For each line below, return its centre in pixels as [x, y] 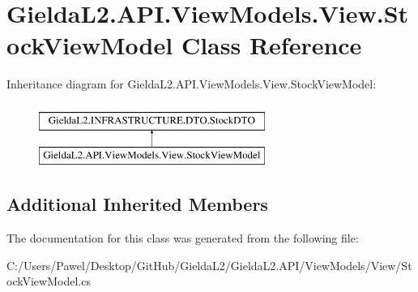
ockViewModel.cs [49, 281]
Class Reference [271, 45]
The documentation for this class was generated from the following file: [183, 238]
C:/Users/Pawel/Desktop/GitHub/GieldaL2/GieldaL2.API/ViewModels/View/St [209, 265]
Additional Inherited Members [137, 204]
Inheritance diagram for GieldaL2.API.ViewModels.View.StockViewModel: [192, 84]
